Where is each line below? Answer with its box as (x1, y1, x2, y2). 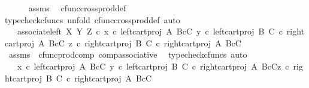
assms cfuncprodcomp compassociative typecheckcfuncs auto (8, 48, 247, 61)
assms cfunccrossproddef (28, 2, 126, 14)
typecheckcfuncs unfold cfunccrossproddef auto (5, 13, 180, 26)
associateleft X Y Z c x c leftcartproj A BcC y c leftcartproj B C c (17, 25, 283, 37)
